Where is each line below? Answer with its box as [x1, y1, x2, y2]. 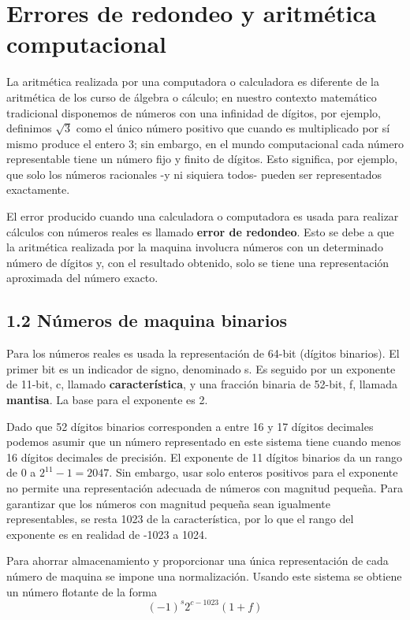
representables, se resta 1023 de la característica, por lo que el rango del [6, 510, 354, 527]
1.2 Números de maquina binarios [6, 308, 287, 332]
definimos [6, 120, 52, 136]
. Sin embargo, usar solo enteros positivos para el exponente [109, 464, 398, 481]
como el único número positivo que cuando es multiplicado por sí [76, 120, 390, 136]
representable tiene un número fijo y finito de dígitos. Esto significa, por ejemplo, [6, 150, 398, 167]
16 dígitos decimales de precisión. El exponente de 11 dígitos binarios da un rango [6, 448, 402, 465]
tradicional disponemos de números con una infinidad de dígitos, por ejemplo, [6, 104, 381, 121]
